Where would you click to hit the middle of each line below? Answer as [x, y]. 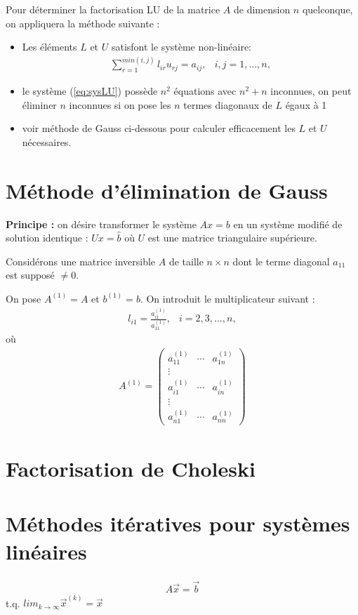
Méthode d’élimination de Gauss [167, 190]
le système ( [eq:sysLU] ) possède [90, 91]
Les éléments [49, 47]
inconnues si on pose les [120, 104]
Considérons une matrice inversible [81, 261]
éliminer [39, 104]
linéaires [46, 551]
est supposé [30, 275]
